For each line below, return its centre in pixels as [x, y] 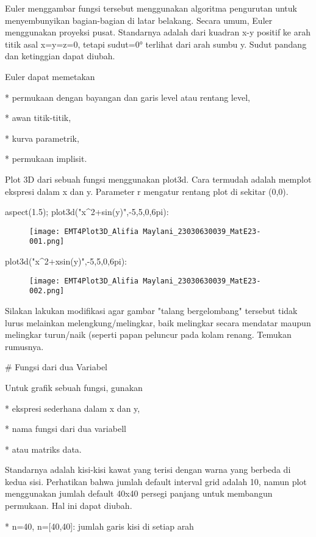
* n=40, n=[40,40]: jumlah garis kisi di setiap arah [99, 526]
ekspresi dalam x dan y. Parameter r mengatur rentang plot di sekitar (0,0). [147, 191]
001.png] [47, 242]
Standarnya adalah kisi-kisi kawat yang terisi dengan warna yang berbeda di [148, 469]
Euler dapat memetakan [50, 76]
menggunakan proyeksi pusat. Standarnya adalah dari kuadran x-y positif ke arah [158, 32]
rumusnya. [24, 346]
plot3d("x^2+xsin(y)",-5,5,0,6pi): [66, 261]
